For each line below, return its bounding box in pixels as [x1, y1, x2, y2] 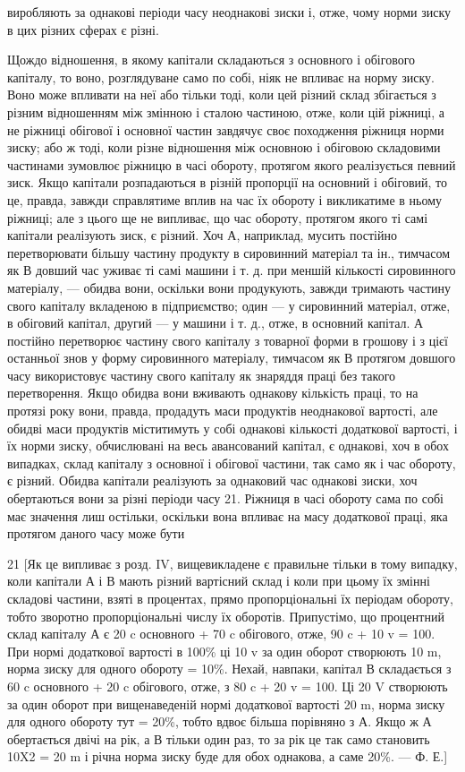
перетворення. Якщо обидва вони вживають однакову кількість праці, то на [7, 383, 418, 402]
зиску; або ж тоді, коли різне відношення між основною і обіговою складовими [7, 138, 441, 157]
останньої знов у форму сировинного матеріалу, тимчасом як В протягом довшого [7, 348, 456, 367]
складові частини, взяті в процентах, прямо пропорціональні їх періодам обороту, [7, 589, 453, 607]
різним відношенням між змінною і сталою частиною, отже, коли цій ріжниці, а [7, 102, 444, 121]
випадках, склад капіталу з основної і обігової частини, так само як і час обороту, [7, 453, 456, 472]
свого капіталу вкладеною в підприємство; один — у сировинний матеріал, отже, [7, 296, 451, 314]
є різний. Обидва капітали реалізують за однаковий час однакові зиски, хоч [7, 471, 418, 490]
